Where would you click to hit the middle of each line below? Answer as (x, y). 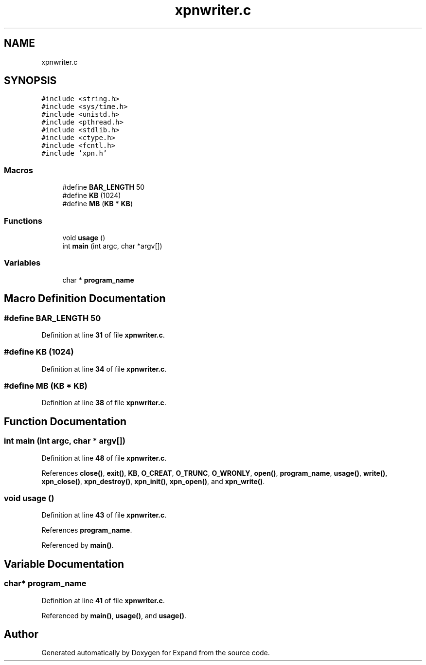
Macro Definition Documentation (85, 299)
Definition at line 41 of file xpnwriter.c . (103, 600)
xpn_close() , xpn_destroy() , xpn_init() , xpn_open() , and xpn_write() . (153, 481)
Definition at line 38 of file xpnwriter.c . (104, 403)
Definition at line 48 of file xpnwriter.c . (104, 458)
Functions (23, 221)
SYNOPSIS (30, 81)
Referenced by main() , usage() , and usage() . (114, 615)
